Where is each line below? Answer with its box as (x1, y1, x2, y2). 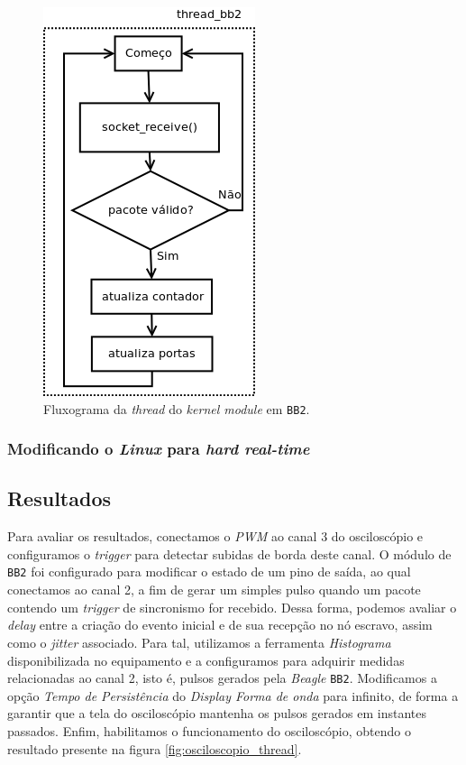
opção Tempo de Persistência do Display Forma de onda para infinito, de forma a (7, 686, 459, 705)
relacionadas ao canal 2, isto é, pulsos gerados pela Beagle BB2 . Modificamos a (7, 668, 437, 687)
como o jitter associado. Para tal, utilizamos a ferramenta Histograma (7, 632, 391, 651)
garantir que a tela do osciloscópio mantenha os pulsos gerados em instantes (7, 704, 427, 723)
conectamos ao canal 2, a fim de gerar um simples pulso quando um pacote (7, 580, 421, 599)
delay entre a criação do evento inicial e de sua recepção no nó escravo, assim (7, 615, 433, 634)
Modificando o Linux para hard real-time (7, 438, 310, 460)
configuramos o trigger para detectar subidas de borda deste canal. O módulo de (7, 544, 452, 563)
